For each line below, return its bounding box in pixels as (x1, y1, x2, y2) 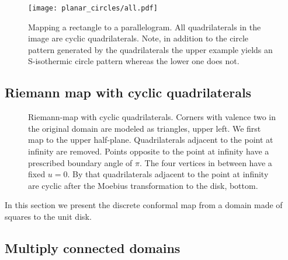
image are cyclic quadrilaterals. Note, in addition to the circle (28, 32, 249, 44)
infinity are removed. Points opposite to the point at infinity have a (28, 145, 269, 157)
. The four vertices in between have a (140, 156, 272, 168)
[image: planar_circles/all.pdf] (28, 4, 158, 12)
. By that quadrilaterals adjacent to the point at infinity (67, 168, 269, 180)
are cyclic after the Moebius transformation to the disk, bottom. (28, 179, 258, 191)
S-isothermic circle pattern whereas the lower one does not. (28, 55, 240, 67)
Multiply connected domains (5, 238, 181, 257)
